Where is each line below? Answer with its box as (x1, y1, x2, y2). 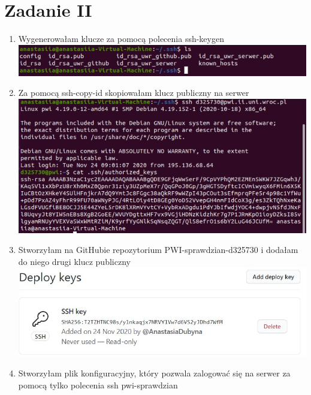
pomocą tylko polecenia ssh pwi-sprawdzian (18, 378, 178, 391)
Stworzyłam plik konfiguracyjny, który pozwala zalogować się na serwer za (18, 367, 291, 379)
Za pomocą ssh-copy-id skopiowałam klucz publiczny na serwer (18, 86, 249, 99)
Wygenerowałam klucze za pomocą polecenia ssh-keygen (18, 32, 224, 45)
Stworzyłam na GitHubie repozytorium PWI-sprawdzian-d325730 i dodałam (18, 243, 298, 256)
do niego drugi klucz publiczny (18, 255, 131, 267)
